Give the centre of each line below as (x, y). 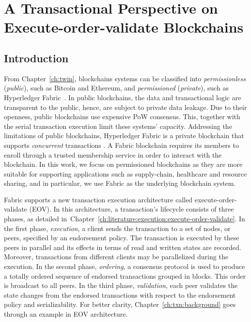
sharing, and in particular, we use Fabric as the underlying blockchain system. (120, 183)
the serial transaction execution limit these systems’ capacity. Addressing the (118, 126)
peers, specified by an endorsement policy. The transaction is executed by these (122, 238)
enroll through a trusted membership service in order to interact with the (113, 154)
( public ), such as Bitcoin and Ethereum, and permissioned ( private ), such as (117, 88)
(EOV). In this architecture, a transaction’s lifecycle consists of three (132, 209)
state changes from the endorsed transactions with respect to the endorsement (120, 295)
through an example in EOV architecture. (66, 314)
